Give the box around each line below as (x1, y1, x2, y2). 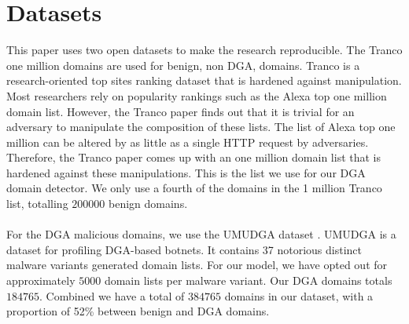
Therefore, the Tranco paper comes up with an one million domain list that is (6, 149, 381, 166)
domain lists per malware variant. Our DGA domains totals (104, 272, 392, 289)
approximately (6, 272, 76, 289)
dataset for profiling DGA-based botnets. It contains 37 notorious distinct (6, 241, 363, 257)
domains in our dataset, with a (224, 287, 374, 304)
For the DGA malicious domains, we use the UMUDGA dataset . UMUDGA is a (6, 226, 396, 242)
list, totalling (6, 195, 68, 212)
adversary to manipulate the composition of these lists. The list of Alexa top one (6, 118, 396, 135)
